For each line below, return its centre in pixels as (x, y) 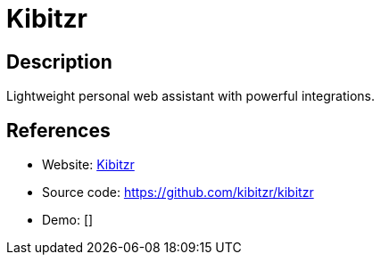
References (58, 130)
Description (59, 61)
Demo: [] (68, 220)
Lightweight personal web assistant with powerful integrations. (190, 96)
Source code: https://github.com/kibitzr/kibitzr (178, 192)
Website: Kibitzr (88, 165)
